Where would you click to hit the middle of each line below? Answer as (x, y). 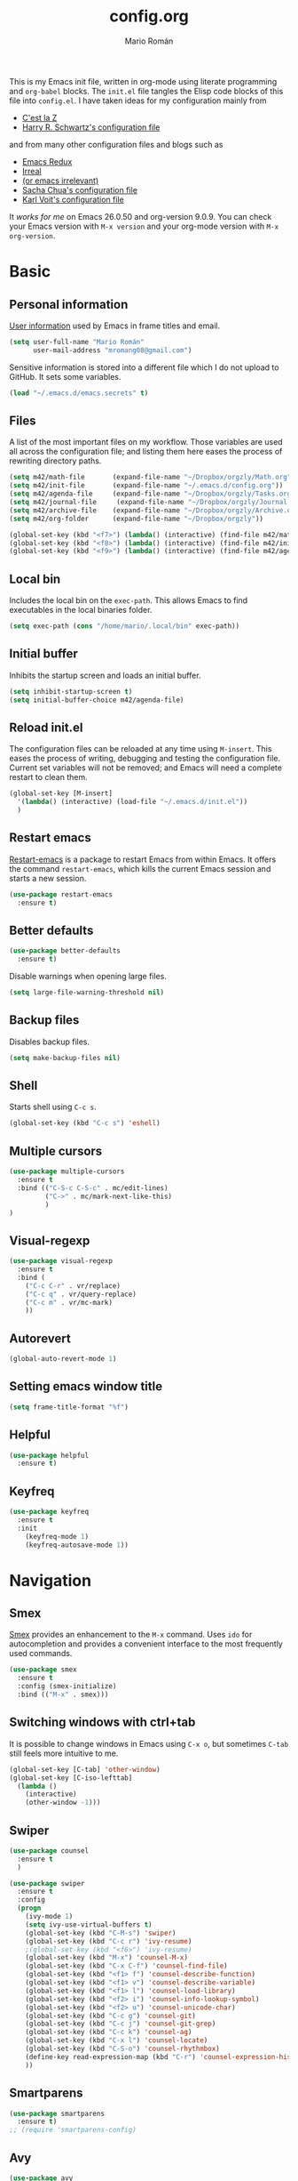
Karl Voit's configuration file (73, 199)
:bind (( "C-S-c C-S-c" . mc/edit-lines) (93, 1188)
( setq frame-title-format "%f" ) (69, 1407)
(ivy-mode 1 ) (49, 1917)
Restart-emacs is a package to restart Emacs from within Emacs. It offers (143, 859)
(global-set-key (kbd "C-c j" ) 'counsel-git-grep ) (121, 2024)
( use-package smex (43, 1670)
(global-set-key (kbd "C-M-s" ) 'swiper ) (101, 1933)
